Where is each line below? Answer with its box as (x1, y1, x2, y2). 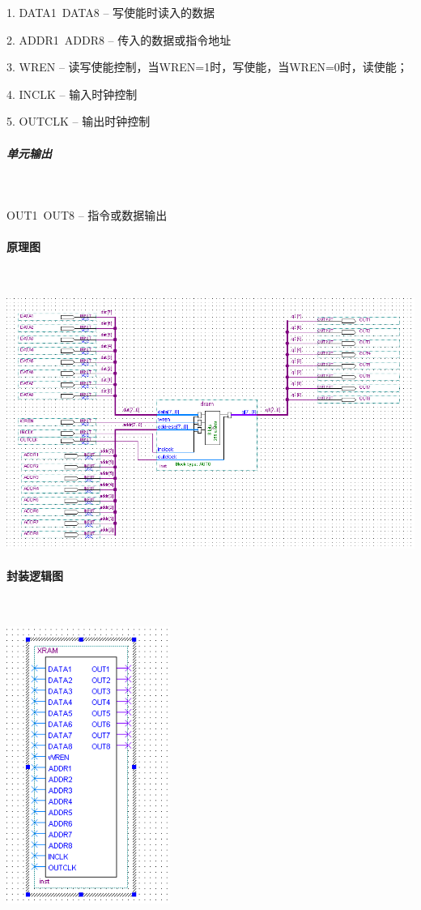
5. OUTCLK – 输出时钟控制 (6, 113, 151, 130)
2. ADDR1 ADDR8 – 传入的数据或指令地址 (6, 31, 232, 48)
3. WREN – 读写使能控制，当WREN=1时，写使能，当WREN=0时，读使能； (6, 58, 408, 75)
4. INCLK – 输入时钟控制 (6, 85, 138, 102)
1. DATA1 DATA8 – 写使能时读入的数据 (6, 4, 215, 20)
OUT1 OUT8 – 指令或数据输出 (6, 207, 168, 224)
